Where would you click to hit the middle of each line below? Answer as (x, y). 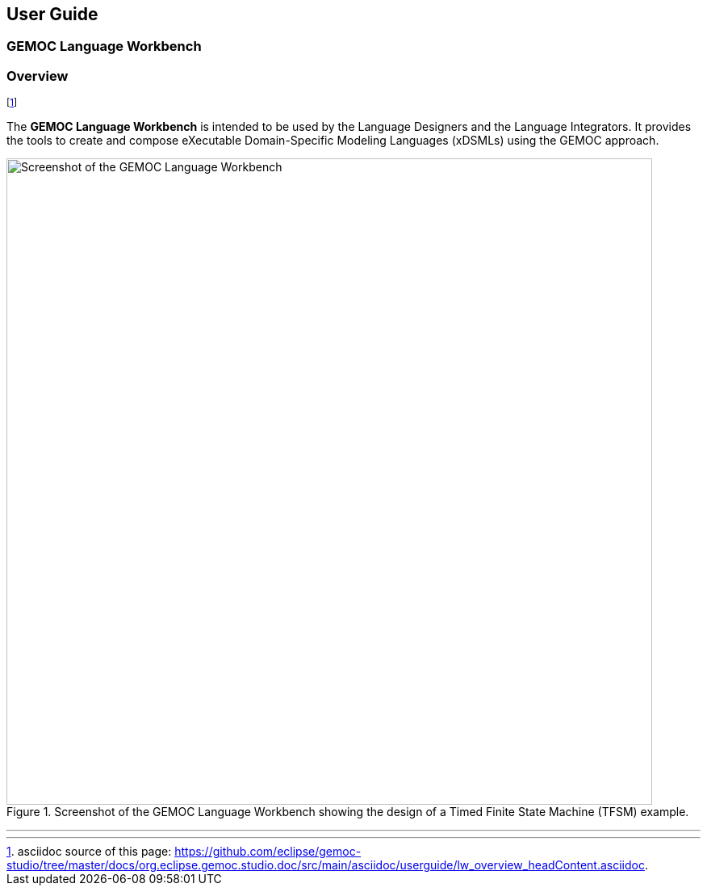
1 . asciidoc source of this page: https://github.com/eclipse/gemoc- (184, 852)
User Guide (52, 14)
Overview (38, 76)
